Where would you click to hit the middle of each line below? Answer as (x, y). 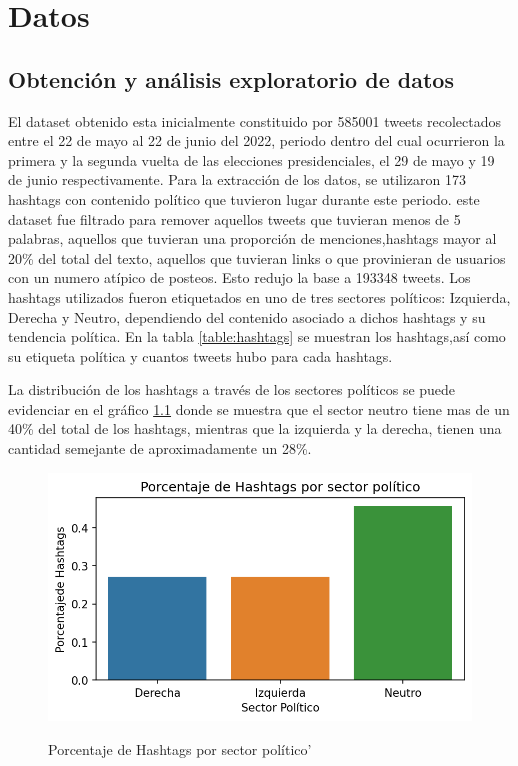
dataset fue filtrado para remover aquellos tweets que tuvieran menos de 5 (234, 218)
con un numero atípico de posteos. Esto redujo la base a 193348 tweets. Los (239, 277)
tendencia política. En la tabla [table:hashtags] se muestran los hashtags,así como (257, 336)
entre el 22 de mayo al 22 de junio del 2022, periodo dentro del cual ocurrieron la (256, 140)
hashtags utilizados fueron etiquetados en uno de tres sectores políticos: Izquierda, (259, 296)
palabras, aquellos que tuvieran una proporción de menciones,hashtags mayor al (252, 238)
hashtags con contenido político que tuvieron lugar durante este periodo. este (244, 198)
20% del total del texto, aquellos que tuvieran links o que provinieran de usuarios (257, 257)
